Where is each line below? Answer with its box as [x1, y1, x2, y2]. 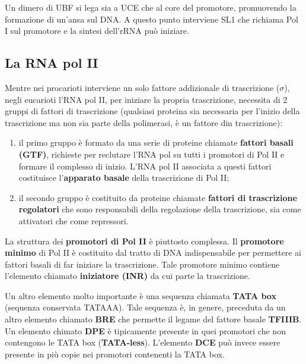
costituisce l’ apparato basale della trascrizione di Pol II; [18, 171, 230, 184]
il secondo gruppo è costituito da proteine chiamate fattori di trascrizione [18, 191, 297, 203]
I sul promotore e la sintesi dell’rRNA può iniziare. [5, 24, 189, 37]
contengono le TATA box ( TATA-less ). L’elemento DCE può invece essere [5, 336, 280, 349]
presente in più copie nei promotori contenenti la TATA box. [5, 347, 225, 360]
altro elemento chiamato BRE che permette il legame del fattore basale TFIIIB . [5, 313, 302, 325]
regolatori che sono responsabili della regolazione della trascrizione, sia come [18, 203, 301, 215]
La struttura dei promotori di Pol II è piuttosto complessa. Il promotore [5, 234, 284, 247]
